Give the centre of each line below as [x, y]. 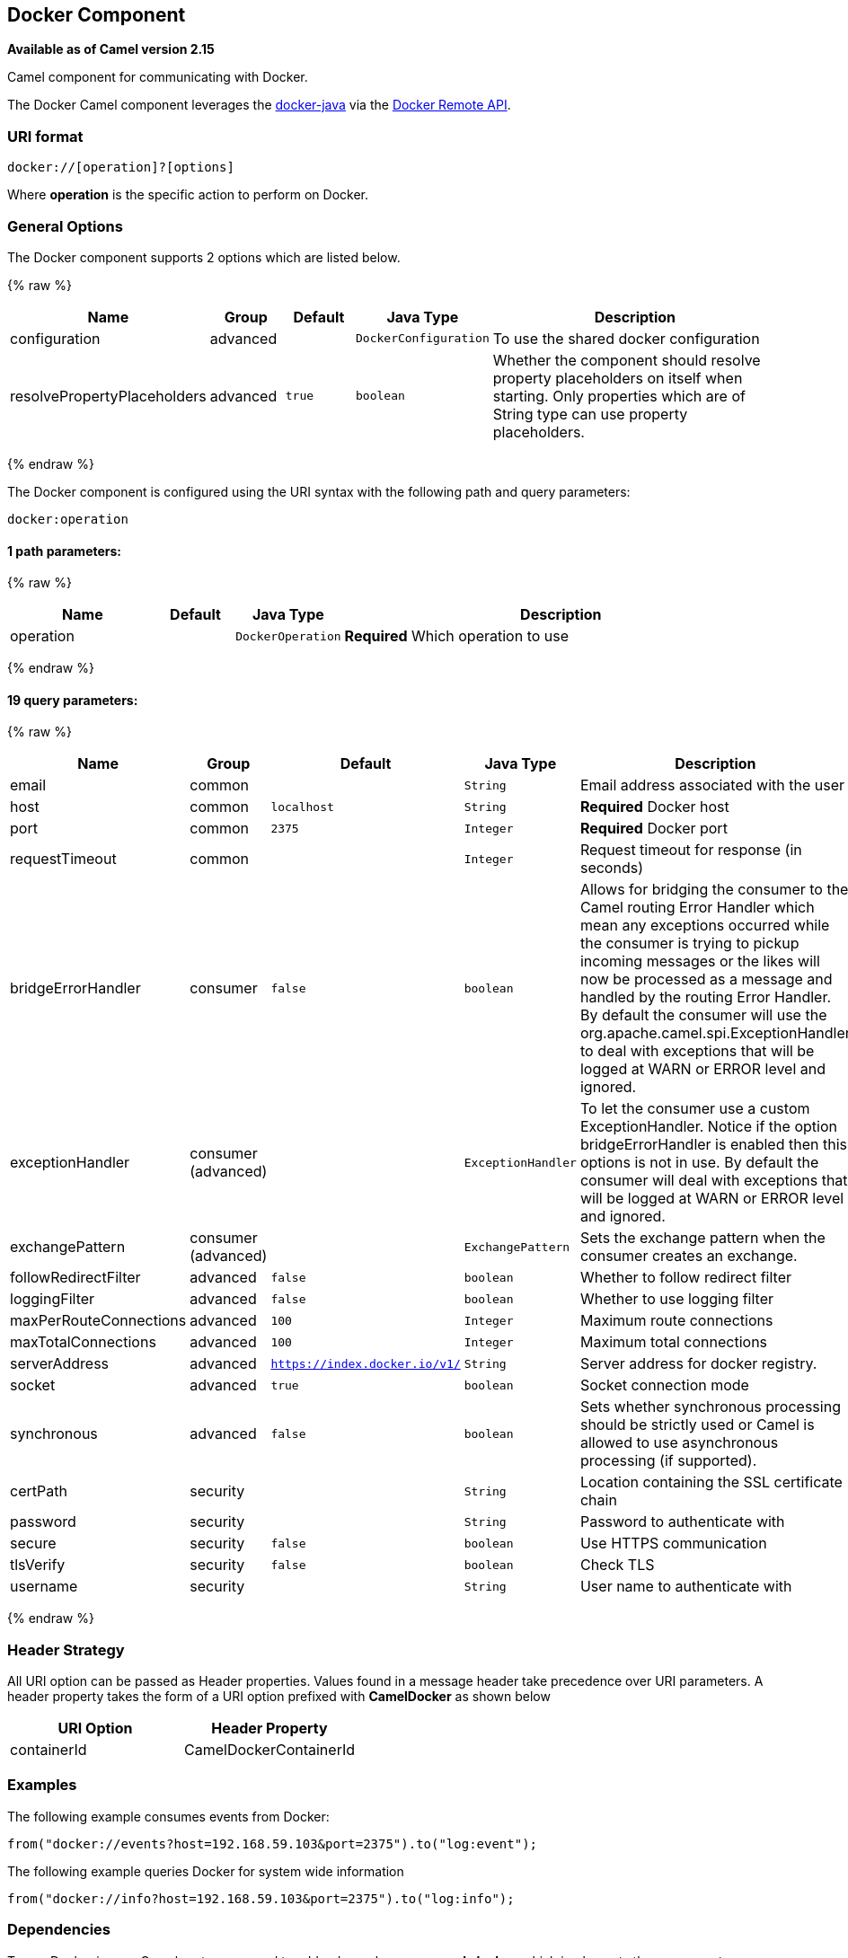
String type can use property [590, 414]
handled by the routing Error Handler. [706, 997]
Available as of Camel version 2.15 [111, 49]
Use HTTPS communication [673, 1543]
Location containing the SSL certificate [711, 1482]
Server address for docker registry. [698, 1364]
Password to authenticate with [682, 1522]
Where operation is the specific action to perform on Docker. [188, 195]
